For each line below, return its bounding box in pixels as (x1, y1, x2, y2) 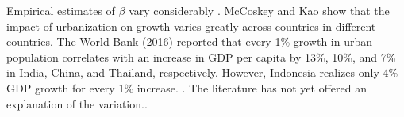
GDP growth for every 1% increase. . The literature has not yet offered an (6, 79, 367, 96)
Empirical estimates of (6, 2, 115, 18)
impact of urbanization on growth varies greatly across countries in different (6, 17, 376, 34)
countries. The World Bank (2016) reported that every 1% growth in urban (6, 33, 373, 50)
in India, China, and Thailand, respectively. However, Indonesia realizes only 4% (6, 64, 398, 81)
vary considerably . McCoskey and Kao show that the (129, 2, 390, 18)
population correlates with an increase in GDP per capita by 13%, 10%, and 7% (6, 48, 396, 65)
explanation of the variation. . (6, 95, 148, 111)
